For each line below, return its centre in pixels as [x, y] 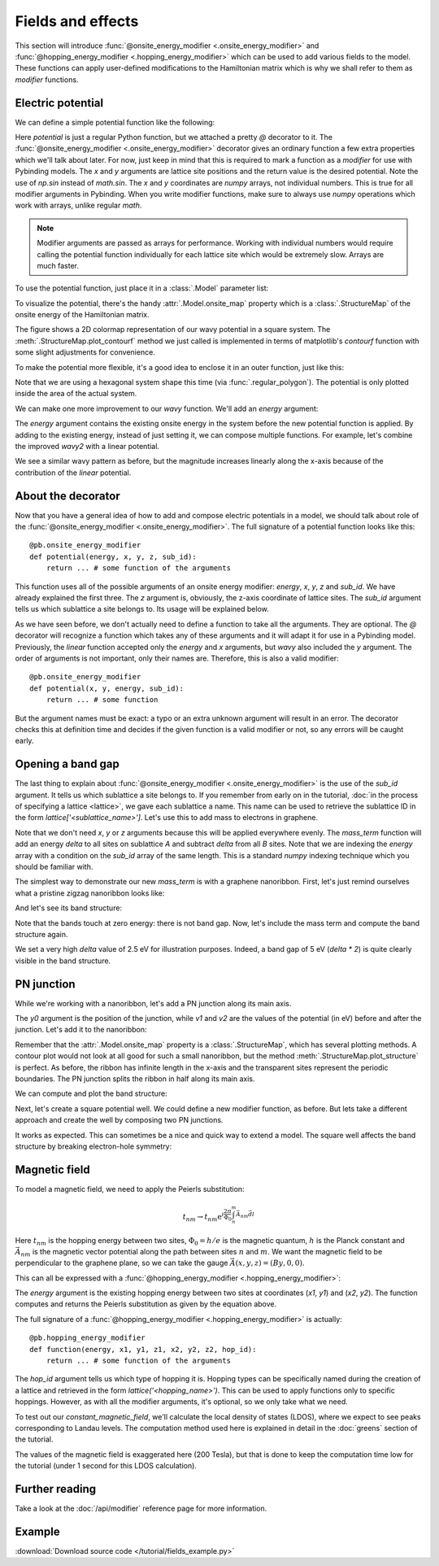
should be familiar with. [54, 866]
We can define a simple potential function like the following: [115, 122]
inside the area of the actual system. [76, 394]
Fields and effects [77, 21]
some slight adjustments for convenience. [85, 352]
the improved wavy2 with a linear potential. [87, 446]
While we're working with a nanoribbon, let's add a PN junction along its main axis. [153, 1003]
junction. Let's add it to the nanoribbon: [81, 1030]
